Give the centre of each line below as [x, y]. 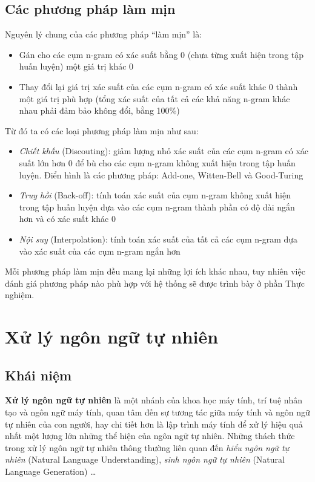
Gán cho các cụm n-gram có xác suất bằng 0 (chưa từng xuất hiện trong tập [161, 54]
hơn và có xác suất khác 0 [67, 219]
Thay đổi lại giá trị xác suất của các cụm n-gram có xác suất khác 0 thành [158, 86]
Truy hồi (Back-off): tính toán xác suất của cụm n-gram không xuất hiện [155, 195]
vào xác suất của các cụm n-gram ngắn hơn [100, 251]
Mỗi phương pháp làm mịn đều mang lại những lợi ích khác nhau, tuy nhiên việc [155, 271]
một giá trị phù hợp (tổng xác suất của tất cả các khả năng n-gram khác [154, 98]
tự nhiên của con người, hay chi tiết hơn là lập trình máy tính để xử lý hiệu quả [154, 424]
